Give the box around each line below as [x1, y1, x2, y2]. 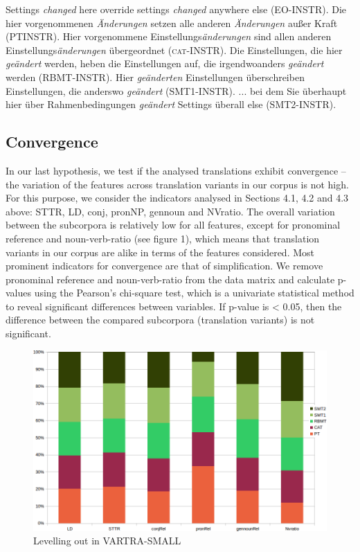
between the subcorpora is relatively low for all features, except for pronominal [6, 217, 341, 232]
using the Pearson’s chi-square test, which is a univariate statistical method [34, 285, 354, 300]
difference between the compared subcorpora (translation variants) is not [6, 312, 315, 327]
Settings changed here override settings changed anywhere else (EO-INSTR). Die [6, 2, 347, 16]
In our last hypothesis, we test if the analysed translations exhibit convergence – [6, 163, 346, 177]
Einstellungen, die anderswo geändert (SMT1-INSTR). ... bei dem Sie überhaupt [6, 83, 347, 98]
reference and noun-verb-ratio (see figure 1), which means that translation [6, 231, 320, 245]
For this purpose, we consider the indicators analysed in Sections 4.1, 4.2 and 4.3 [6, 190, 349, 205]
